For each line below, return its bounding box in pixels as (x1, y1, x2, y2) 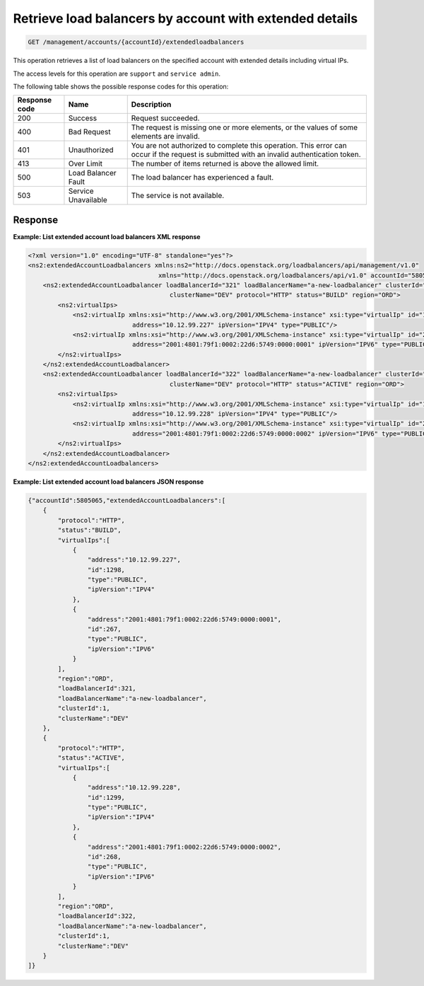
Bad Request (68, 127, 111, 137)
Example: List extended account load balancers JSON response (13, 477, 204, 486)
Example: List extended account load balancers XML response (13, 232, 201, 240)
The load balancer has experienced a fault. (131, 173, 274, 182)
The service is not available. (131, 191, 225, 201)
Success (68, 113, 98, 123)
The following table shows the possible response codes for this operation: (13, 82, 229, 91)
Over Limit (68, 159, 102, 169)
